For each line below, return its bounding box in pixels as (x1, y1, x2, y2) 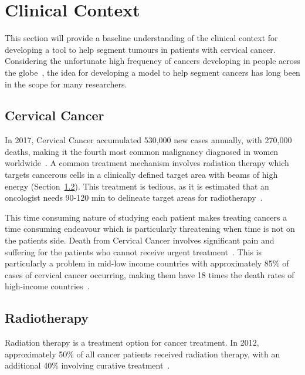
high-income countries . (5, 280, 90, 292)
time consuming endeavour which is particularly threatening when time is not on (5, 222, 295, 235)
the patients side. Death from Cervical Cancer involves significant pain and (5, 234, 274, 246)
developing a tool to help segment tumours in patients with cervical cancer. (5, 43, 276, 55)
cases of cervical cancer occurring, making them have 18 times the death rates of (5, 268, 294, 281)
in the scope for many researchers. (5, 77, 127, 90)
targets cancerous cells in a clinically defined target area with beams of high (5, 168, 278, 181)
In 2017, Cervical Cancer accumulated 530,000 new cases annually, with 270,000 (5, 134, 292, 146)
